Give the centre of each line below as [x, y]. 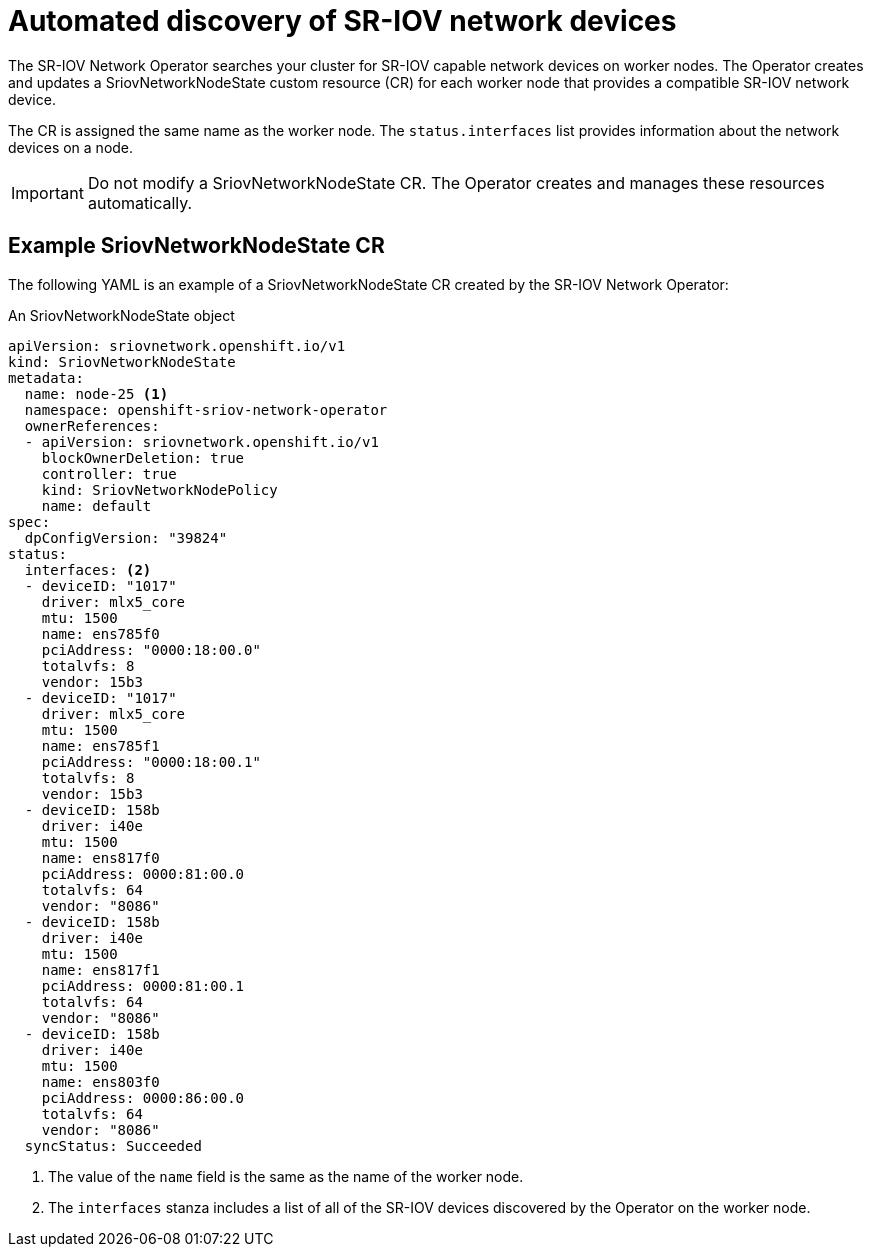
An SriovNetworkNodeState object [121, 315]
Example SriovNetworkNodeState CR [196, 246]
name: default [96, 505]
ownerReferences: [92, 425]
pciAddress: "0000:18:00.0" [151, 649]
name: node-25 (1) [96, 393]
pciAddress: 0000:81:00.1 [143, 985]
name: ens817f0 [100, 857]
